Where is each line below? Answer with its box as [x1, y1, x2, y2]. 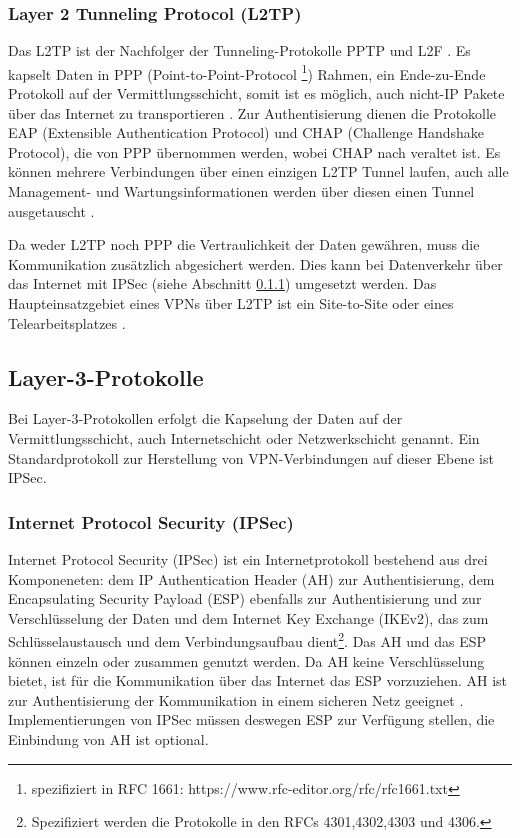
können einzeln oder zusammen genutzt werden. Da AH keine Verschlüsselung [8, 650, 485, 671]
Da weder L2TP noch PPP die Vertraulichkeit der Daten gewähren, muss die [8, 234, 480, 255]
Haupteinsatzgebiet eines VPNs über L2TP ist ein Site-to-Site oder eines [8, 293, 454, 313]
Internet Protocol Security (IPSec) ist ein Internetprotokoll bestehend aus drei [8, 548, 488, 569]
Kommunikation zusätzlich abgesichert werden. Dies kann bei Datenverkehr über [8, 253, 503, 274]
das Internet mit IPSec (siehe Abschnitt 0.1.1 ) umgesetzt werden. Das [8, 273, 437, 294]
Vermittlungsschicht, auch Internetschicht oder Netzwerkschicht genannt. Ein [8, 427, 480, 448]
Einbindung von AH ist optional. [8, 728, 209, 749]
